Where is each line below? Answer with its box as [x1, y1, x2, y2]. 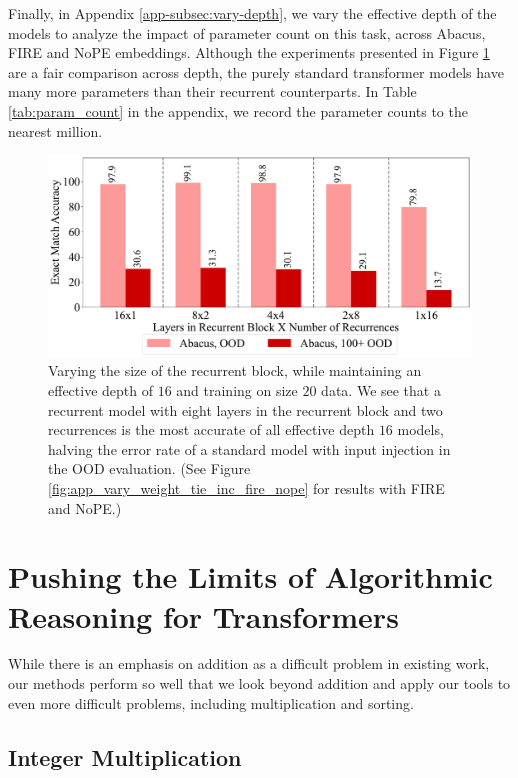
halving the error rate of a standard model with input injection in [48, 438, 451, 459]
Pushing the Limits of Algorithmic [8, 556, 493, 597]
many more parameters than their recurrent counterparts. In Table [8, 81, 417, 102]
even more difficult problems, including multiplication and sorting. [8, 692, 414, 713]
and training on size [176, 379, 298, 400]
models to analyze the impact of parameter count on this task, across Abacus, [8, 22, 486, 43]
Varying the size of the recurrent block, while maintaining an [48, 360, 422, 381]
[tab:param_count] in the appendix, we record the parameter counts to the [8, 100, 468, 121]
